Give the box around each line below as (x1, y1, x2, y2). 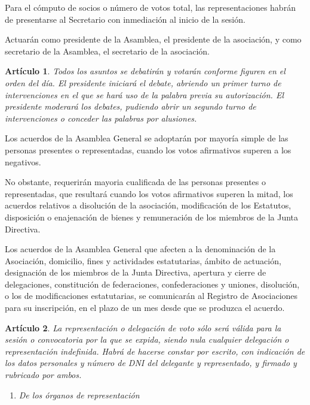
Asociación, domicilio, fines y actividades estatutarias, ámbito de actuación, (5, 254, 281, 267)
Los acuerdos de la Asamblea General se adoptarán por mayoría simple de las (5, 132, 288, 144)
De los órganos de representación (19, 388, 140, 401)
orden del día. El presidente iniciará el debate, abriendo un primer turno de (5, 76, 281, 89)
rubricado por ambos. (5, 368, 82, 381)
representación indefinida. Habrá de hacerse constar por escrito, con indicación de (5, 344, 305, 357)
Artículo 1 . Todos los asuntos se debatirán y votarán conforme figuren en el (5, 65, 286, 77)
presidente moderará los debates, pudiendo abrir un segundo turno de (5, 100, 256, 113)
